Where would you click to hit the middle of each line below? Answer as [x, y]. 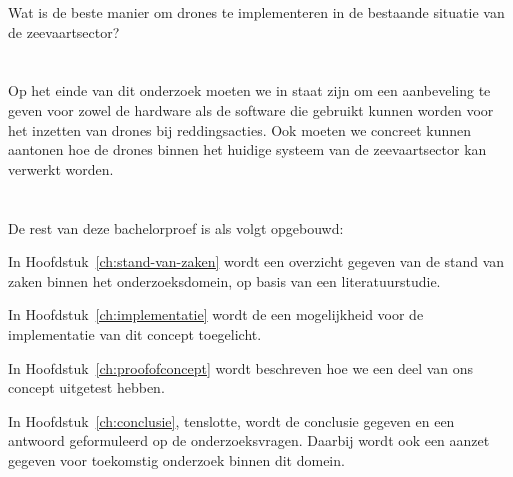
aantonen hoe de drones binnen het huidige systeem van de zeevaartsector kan [247, 149]
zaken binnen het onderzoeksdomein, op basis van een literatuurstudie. [224, 280]
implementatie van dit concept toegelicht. [135, 333]
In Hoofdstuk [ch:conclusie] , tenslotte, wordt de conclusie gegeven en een [231, 420]
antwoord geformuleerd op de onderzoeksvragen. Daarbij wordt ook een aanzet [249, 440]
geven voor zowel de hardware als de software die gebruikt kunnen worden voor [251, 109]
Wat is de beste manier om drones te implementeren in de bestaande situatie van [256, 12]
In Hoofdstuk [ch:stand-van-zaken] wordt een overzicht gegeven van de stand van [256, 261]
